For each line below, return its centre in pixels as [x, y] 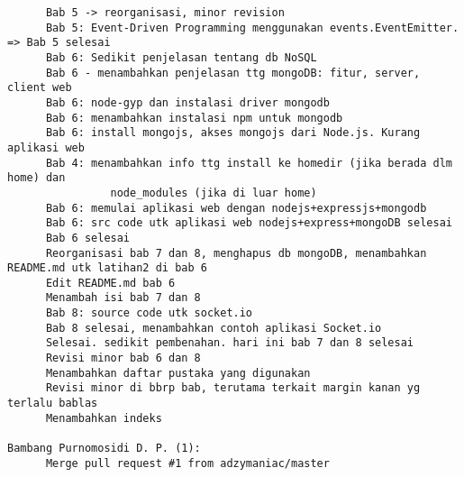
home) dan [36, 178]
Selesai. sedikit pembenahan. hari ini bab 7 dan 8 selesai [230, 343]
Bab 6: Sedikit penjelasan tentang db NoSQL [181, 57]
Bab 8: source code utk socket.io [149, 313]
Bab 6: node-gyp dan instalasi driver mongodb [187, 102]
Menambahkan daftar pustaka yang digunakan [178, 373]
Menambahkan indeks [104, 418]
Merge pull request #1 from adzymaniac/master [187, 463]
